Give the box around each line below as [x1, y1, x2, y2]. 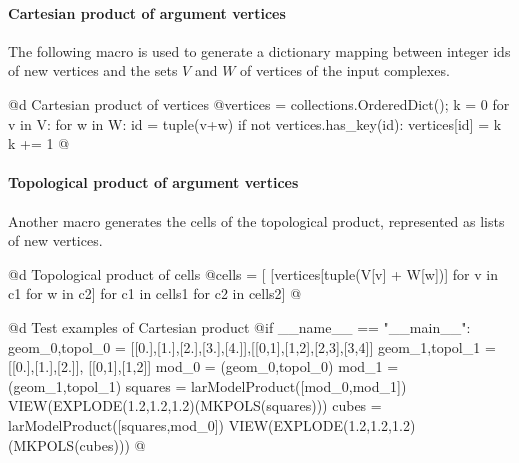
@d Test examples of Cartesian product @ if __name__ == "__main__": [8, 316, 471, 337]
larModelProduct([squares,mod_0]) [8, 414, 224, 435]
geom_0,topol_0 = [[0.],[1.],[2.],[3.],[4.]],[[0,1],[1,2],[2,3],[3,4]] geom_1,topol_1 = [8, 336, 496, 357]
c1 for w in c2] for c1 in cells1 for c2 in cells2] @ [8, 283, 302, 304]
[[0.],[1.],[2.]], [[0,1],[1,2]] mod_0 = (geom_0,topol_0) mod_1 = [8, 356, 399, 377]
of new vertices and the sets [8, 60, 178, 81]
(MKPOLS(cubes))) [8, 434, 130, 455]
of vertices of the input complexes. [240, 60, 450, 81]
